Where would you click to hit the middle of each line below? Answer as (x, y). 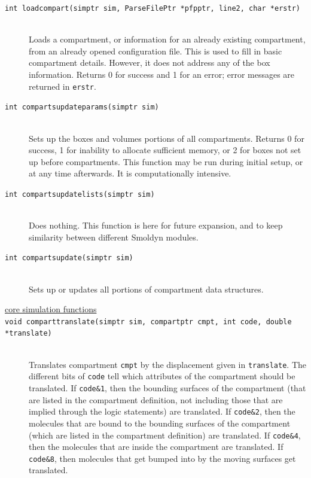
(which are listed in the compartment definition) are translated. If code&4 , (165, 435)
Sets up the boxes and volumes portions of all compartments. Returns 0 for (167, 138)
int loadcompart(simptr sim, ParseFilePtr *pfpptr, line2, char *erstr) (153, 8)
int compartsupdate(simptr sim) (69, 258)
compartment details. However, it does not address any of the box (150, 63)
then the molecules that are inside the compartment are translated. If (156, 447)
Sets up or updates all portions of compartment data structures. (146, 289)
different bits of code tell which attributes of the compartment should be (162, 376)
